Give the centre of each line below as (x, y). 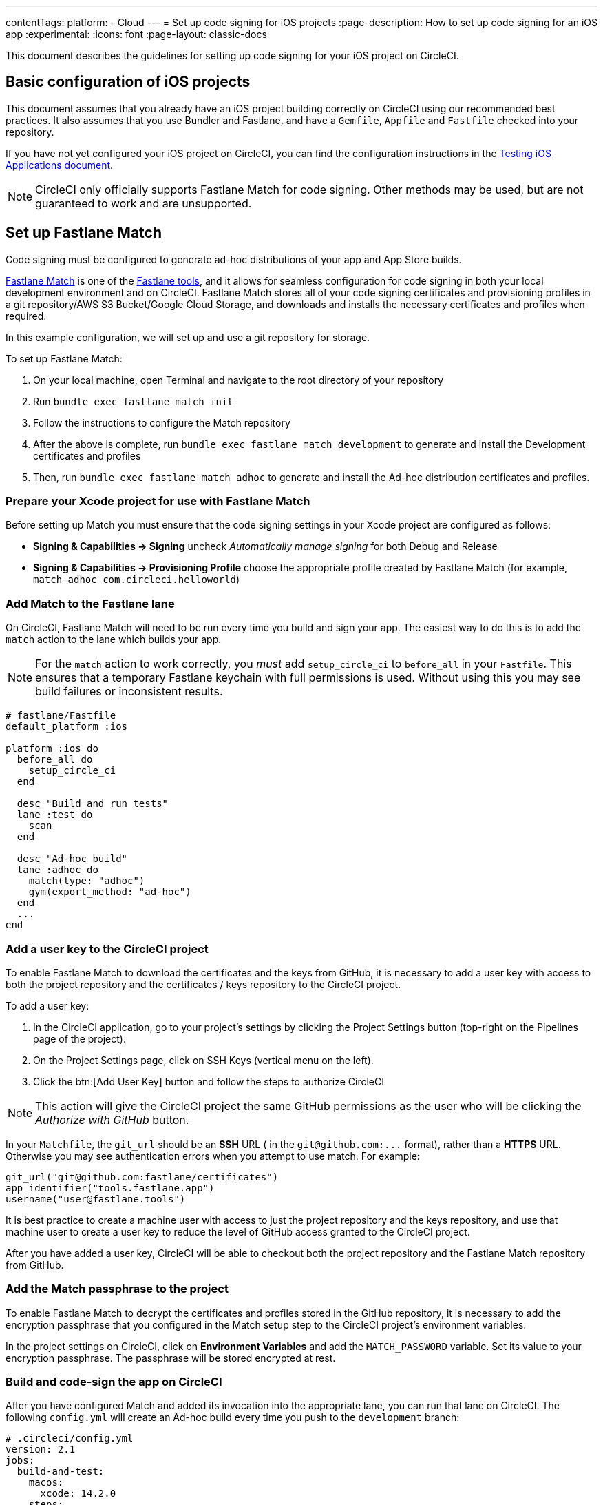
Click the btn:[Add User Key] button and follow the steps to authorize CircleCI (209, 1081)
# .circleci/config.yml (70, 1439)
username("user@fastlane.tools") (96, 1199)
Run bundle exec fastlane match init (133, 401)
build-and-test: (61, 1472)
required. (26, 316)
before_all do (55, 760)
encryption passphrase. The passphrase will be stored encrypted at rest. (171, 1358)
